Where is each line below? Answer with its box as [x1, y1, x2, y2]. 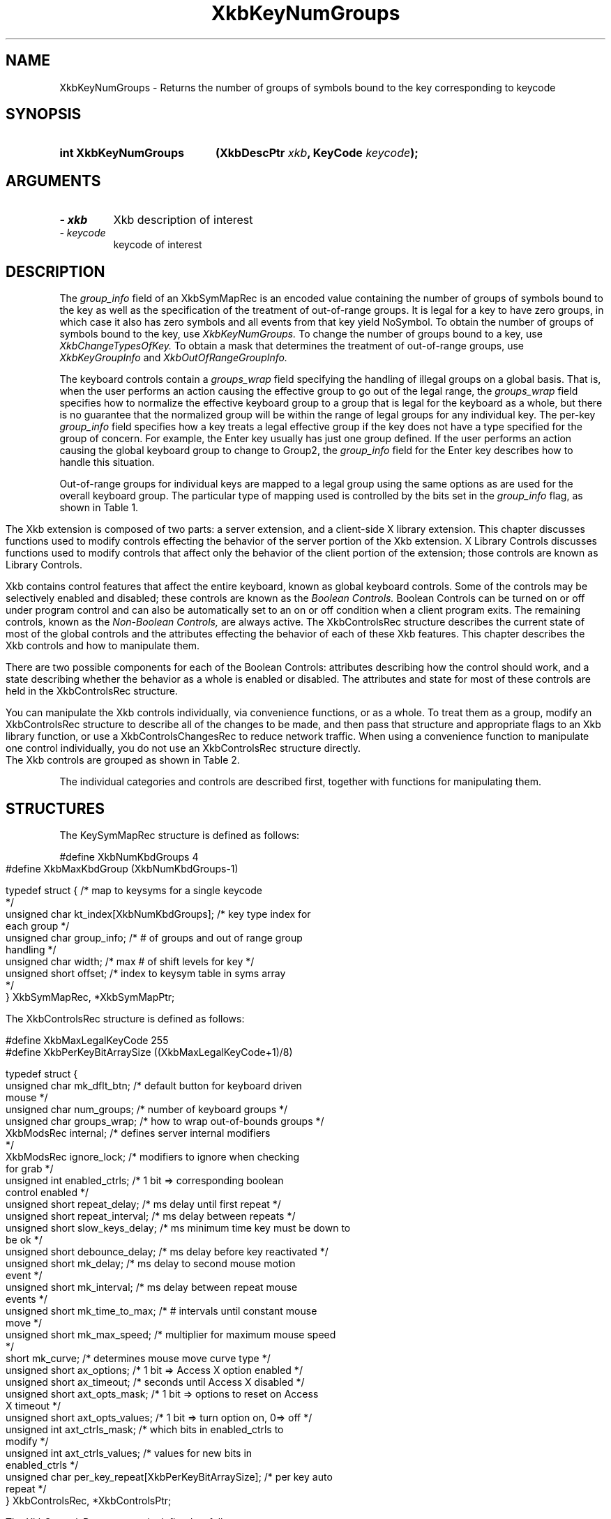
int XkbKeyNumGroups [59, 146, 185, 160]
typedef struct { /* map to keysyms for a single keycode [6, 884, 262, 896]
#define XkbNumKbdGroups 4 [59, 850, 199, 863]
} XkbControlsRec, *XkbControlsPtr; [6, 1494, 172, 1506]
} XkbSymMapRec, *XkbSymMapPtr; [6, 990, 175, 1003]
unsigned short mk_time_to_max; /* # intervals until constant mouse [6, 1304, 317, 1317]
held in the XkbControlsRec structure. [6, 685, 178, 697]
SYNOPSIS [6, 105, 82, 123]
